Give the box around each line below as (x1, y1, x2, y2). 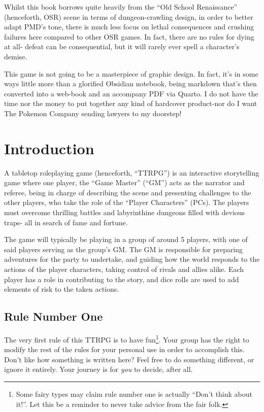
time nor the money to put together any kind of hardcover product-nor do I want (4, 98, 257, 109)
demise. (4, 51, 27, 61)
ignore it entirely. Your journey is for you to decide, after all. (4, 364, 193, 374)
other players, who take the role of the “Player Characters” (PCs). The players (4, 197, 249, 208)
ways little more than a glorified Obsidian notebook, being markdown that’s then (4, 78, 257, 89)
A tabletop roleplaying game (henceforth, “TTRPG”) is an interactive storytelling (4, 167, 259, 178)
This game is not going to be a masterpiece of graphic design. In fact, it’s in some (4, 68, 258, 79)
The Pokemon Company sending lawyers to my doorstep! (4, 108, 182, 118)
